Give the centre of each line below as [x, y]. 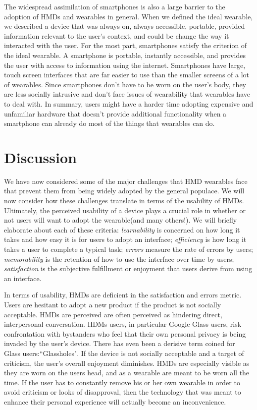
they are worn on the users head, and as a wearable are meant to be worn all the [127, 373]
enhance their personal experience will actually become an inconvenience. [115, 401]
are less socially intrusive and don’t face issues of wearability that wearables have [127, 94]
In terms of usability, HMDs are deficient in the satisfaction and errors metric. [123, 295]
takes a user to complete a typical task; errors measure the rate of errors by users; [128, 249]
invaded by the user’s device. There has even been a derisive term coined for [120, 343]
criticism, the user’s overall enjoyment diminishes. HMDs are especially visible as [127, 363]
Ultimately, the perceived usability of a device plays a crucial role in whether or [125, 210]
